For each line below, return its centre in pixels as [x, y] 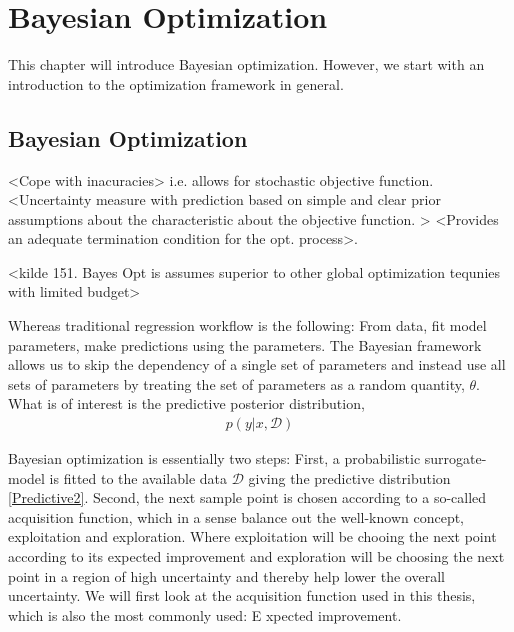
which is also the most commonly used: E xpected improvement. [205, 614]
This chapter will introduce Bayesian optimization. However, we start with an [246, 64]
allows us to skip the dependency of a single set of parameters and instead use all [257, 364]
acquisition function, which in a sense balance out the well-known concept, [236, 516]
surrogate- [455, 458]
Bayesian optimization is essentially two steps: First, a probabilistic [214, 458]
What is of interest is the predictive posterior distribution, [186, 403]
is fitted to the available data [138, 477]
